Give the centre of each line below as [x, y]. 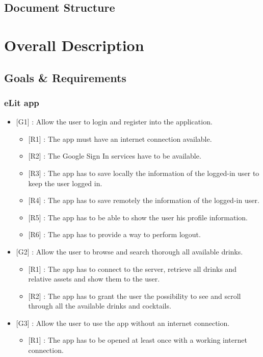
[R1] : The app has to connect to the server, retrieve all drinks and [133, 269]
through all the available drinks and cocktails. [100, 306]
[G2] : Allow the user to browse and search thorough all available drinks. [129, 251]
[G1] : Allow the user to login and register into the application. [114, 122]
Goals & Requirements [65, 77]
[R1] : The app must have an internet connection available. [120, 138]
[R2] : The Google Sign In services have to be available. [115, 156]
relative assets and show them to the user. [94, 279]
